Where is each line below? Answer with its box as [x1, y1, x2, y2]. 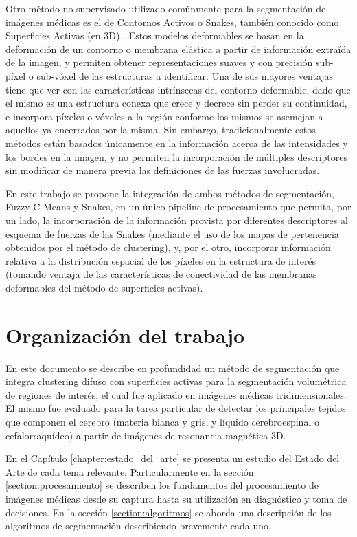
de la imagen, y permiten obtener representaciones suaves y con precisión [5, 55, 313, 69]
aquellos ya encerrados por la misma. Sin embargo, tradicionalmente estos [5, 122, 316, 137]
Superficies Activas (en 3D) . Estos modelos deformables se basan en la [5, 28, 304, 43]
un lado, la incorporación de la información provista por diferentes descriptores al [5, 212, 348, 227]
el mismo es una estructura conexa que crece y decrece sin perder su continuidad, [5, 96, 347, 110]
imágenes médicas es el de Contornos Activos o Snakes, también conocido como [5, 14, 339, 29]
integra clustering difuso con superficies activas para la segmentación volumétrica [5, 374, 347, 388]
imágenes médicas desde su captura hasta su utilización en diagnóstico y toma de [5, 491, 347, 505]
